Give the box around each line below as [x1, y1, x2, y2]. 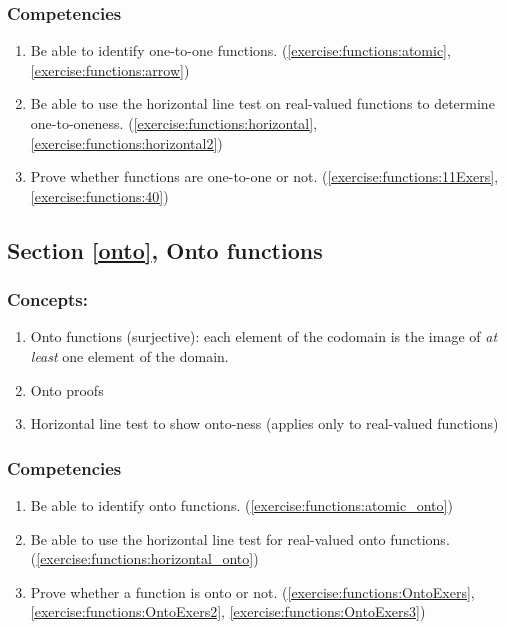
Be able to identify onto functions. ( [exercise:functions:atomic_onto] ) [30, 494, 453, 515]
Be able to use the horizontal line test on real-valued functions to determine [30, 93, 495, 114]
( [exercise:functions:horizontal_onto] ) [30, 548, 259, 569]
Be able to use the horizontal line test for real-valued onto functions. [30, 528, 450, 549]
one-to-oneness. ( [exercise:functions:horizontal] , [30, 113, 318, 133]
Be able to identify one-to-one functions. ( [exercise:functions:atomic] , [30, 40, 451, 61]
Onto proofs [30, 379, 104, 400]
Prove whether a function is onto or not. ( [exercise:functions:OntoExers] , [30, 581, 475, 602]
